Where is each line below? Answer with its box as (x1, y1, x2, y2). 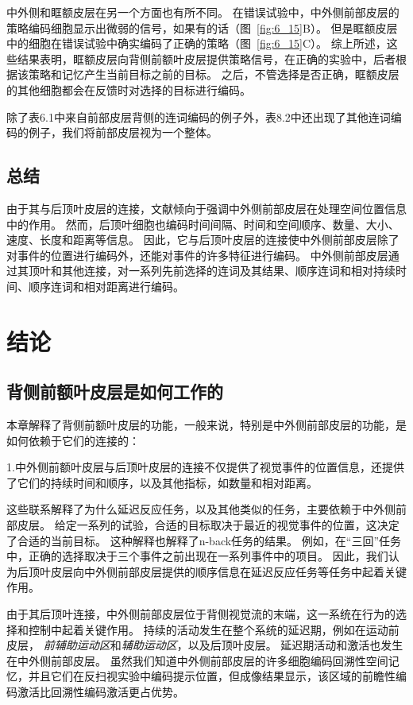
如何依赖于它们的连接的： (6, 432, 140, 448)
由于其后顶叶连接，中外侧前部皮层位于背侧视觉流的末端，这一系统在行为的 (6, 606, 396, 622)
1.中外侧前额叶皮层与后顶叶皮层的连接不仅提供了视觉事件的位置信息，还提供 (6, 459, 404, 475)
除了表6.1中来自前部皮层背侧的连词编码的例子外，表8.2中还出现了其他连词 (6, 108, 391, 125)
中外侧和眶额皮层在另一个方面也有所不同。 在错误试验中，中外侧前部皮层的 (6, 4, 399, 20)
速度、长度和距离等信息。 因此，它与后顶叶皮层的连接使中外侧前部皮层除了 (6, 231, 399, 248)
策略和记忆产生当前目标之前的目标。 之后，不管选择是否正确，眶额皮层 (28, 66, 399, 83)
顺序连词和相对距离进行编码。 (28, 277, 184, 294)
